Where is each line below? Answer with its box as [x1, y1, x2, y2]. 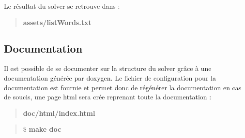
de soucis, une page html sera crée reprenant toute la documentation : [4, 92, 212, 102]
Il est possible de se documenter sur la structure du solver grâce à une [4, 63, 212, 73]
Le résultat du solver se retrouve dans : [4, 1, 120, 11]
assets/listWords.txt [23, 17, 92, 27]
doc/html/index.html [23, 108, 95, 118]
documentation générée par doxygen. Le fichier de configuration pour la [4, 72, 216, 83]
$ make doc [23, 124, 61, 134]
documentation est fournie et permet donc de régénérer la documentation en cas [4, 82, 242, 92]
